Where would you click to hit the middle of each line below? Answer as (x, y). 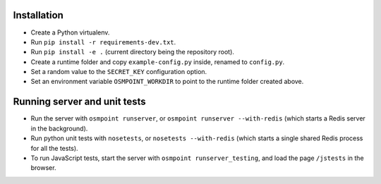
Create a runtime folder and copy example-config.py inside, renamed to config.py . (158, 62)
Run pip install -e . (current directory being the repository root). (132, 52)
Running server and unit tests (79, 102)
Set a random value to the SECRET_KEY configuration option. (119, 72)
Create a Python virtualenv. (70, 32)
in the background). (59, 128)
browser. (43, 168)
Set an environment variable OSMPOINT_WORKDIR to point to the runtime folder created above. (167, 82)
